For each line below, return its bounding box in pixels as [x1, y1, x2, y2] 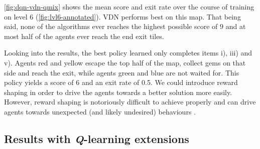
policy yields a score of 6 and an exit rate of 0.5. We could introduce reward [4, 77, 238, 87]
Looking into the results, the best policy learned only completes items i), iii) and [4, 47, 252, 58]
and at [225, 21, 246, 31]
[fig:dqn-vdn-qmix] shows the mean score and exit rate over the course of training [4, 1, 254, 11]
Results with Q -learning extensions [4, 130, 189, 146]
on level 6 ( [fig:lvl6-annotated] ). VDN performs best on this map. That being [4, 11, 241, 21]
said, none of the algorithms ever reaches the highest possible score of [4, 21, 218, 31]
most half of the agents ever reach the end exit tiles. [4, 30, 164, 41]
